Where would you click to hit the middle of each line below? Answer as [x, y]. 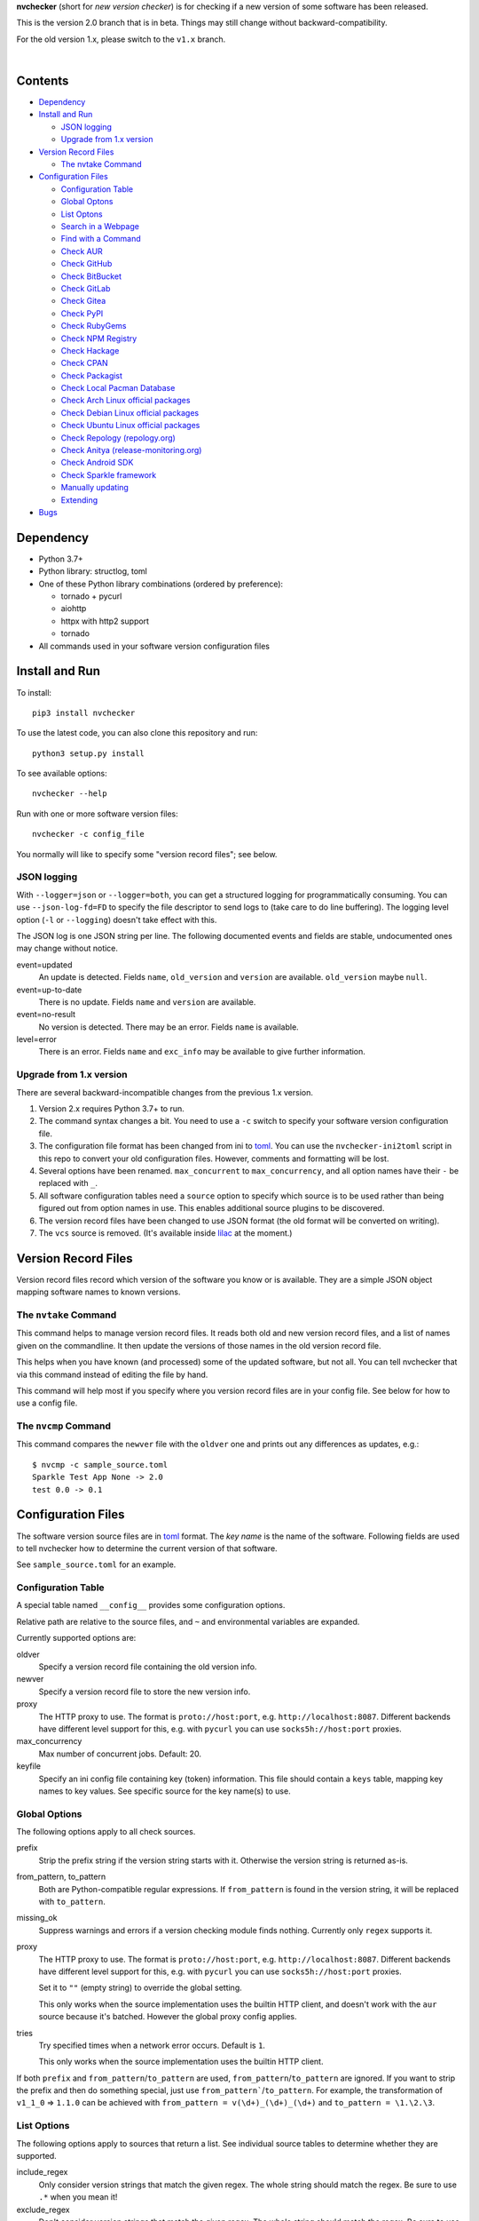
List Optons [82, 214]
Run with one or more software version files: [97, 814]
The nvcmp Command [63, 1426]
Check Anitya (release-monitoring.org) [131, 450]
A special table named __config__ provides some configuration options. [151, 1605]
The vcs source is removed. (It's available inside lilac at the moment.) [165, 1233]
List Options [43, 2126]
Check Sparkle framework [109, 474]
